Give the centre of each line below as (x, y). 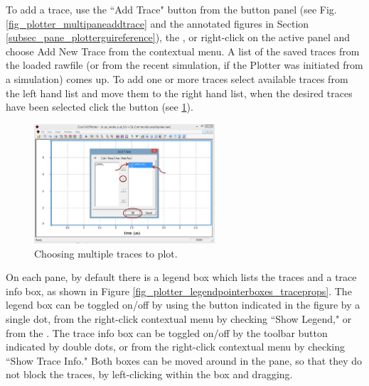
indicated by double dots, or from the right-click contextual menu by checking (175, 347)
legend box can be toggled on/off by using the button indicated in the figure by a (183, 305)
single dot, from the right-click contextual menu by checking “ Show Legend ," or (179, 319)
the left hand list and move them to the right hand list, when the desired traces (179, 93)
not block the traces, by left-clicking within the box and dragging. (149, 374)
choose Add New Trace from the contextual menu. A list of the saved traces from (183, 51)
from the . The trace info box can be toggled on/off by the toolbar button (167, 332)
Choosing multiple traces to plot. (106, 253)
